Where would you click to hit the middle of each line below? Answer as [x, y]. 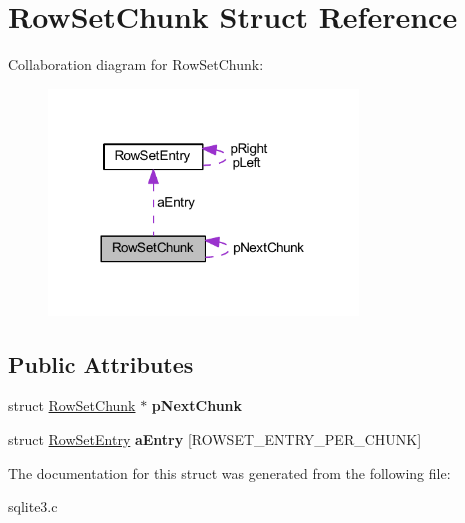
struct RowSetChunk [72, 405]
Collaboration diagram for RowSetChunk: [136, 64]
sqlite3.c [33, 506]
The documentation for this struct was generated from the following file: [229, 472]
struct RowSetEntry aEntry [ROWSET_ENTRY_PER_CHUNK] [215, 439]
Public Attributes [101, 363]
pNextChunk [197, 405]
